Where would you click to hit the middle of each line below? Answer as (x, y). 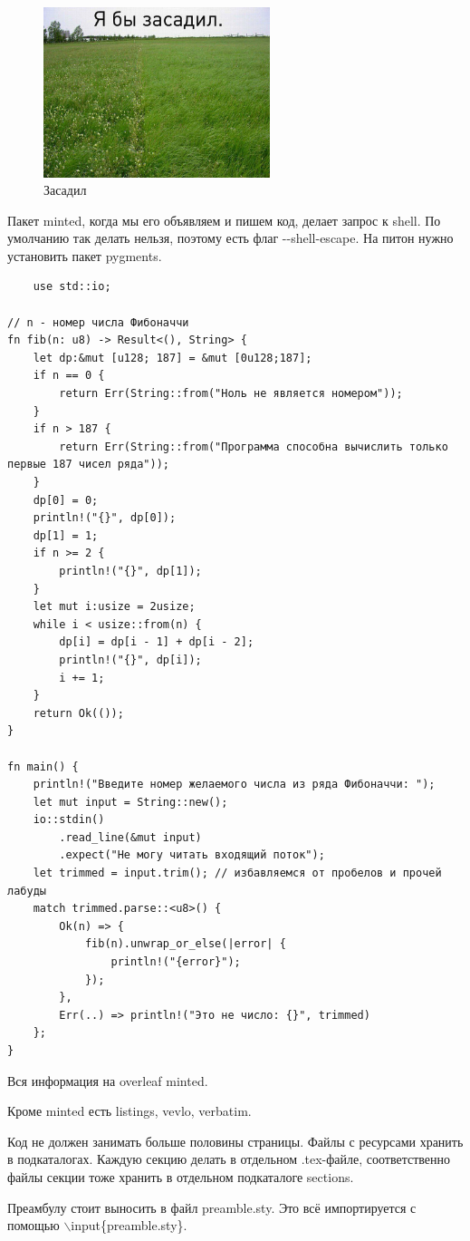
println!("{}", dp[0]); (105, 518)
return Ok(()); (78, 713)
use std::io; (72, 287)
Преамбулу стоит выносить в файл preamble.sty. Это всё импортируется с (212, 1207)
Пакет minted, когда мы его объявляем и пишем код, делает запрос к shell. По (224, 220)
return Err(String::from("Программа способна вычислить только (254, 446)
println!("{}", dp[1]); (130, 571)
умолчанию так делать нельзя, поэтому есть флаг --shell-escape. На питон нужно (230, 238)
